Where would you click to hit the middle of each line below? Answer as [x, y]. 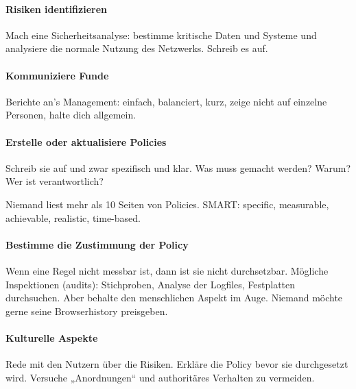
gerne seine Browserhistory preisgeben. [87, 311]
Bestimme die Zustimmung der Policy [97, 244]
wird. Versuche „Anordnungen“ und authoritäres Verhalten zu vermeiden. [160, 377]
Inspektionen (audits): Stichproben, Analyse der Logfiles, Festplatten [151, 284]
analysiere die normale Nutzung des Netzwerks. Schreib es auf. [137, 48]
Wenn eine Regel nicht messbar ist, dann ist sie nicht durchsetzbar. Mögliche [167, 270]
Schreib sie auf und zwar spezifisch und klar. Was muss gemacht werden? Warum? [178, 167]
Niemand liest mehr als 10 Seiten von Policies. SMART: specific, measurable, [167, 204]
